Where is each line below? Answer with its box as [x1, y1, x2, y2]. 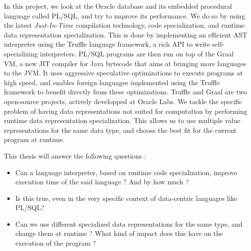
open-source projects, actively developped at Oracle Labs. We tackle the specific [4, 96, 242, 106]
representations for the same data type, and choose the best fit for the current [4, 125, 237, 135]
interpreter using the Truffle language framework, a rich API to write [4, 39, 210, 49]
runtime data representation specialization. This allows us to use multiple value [4, 115, 240, 125]
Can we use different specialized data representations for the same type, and [15, 218, 243, 229]
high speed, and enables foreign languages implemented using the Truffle [4, 77, 220, 87]
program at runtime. [4, 134, 65, 144]
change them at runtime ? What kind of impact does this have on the [15, 228, 223, 238]
